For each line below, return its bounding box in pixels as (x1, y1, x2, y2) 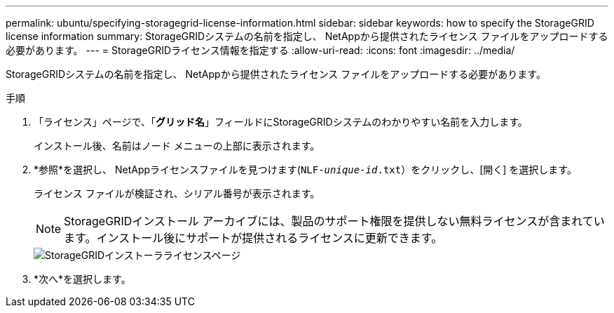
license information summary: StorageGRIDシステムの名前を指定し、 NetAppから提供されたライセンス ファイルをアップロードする (6, 30, 608, 42)
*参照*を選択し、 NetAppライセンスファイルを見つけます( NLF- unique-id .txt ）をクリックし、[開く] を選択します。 (34, 164, 577, 175)
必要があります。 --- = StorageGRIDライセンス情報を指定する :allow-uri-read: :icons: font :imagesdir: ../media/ (6, 44, 515, 56)
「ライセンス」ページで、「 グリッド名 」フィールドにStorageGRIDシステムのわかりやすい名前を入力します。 (34, 116, 528, 128)
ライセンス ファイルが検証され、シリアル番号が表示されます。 (34, 187, 320, 199)
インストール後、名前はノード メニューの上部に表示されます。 (34, 140, 320, 152)
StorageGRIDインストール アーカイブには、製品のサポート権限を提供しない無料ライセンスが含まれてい (64, 214, 605, 228)
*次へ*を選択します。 (34, 273, 131, 285)
